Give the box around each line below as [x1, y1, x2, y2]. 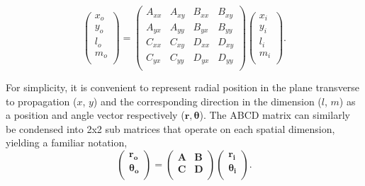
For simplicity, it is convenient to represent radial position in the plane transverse [6, 80, 360, 95]
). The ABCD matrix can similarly [199, 107, 350, 122]
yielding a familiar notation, [6, 135, 128, 150]
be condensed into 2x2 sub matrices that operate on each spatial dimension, [6, 121, 335, 136]
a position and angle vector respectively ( [6, 107, 185, 122]
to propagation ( [6, 93, 77, 108]
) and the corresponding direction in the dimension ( [93, 93, 322, 108]
